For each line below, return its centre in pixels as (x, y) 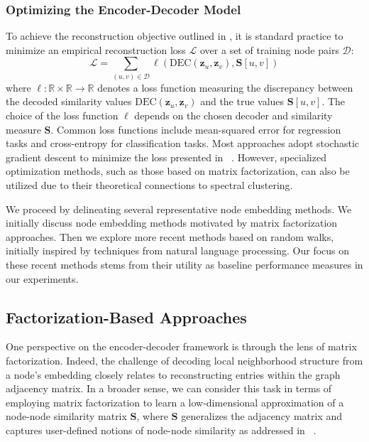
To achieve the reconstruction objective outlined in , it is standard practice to (175, 36)
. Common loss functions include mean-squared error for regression (196, 129)
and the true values (242, 101)
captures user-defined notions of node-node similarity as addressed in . (161, 430)
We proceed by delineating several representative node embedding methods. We (179, 209)
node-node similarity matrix (66, 416)
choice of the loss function (62, 115)
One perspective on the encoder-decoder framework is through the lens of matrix (181, 346)
